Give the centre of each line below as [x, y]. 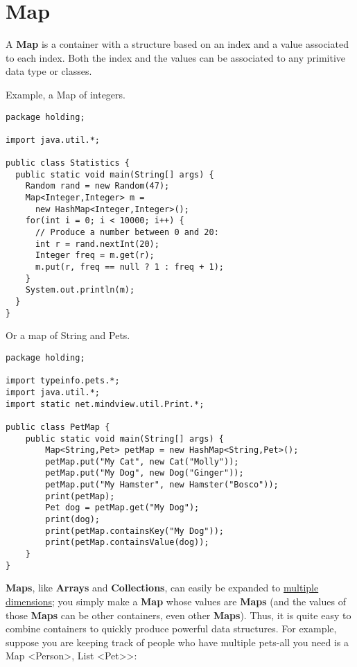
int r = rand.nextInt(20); [97, 244]
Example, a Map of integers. [66, 94]
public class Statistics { [68, 163]
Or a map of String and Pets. [68, 335]
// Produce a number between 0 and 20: [127, 233]
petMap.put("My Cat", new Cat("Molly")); [142, 461]
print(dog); [73, 520]
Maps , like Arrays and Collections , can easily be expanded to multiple [162, 588]
